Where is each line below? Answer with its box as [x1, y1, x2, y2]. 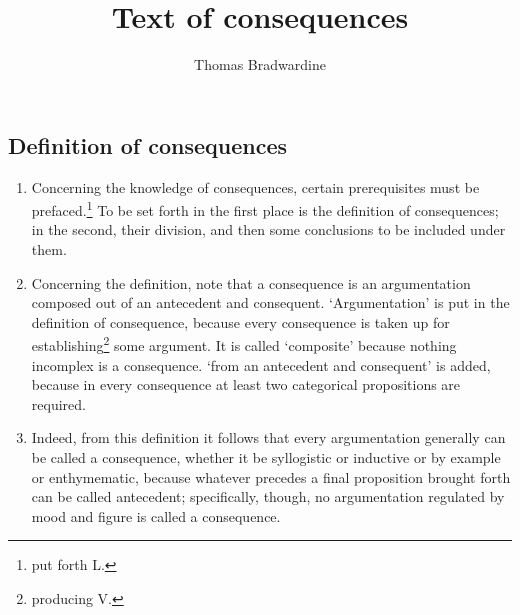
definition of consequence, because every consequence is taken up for [31, 311, 450, 332]
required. [31, 393, 86, 414]
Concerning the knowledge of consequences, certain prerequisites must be [31, 176, 480, 197]
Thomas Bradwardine [194, 54, 326, 75]
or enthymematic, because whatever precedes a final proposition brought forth [31, 466, 511, 487]
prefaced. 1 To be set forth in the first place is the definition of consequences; [31, 197, 499, 220]
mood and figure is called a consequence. [31, 505, 281, 526]
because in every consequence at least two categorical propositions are [31, 374, 461, 395]
